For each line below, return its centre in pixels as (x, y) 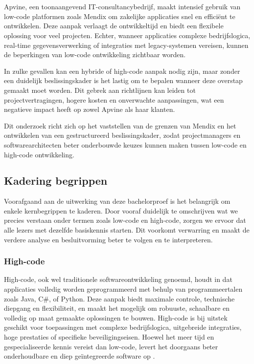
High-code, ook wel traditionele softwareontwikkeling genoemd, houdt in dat (118, 279)
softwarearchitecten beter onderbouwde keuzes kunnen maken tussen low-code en (125, 144)
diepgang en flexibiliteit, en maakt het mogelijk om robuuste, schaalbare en (117, 308)
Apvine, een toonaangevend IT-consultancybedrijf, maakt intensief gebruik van (122, 7)
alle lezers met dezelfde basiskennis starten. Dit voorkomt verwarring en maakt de (127, 230)
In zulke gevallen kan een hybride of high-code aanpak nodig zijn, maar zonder (122, 71)
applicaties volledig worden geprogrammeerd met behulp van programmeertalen (123, 289)
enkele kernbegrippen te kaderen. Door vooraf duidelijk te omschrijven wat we (121, 210)
